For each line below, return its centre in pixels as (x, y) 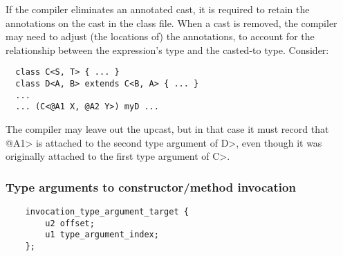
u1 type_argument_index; (102, 235)
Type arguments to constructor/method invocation (151, 186)
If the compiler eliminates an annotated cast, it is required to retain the (158, 9)
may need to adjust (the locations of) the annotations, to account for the (160, 36)
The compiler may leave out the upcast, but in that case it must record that (167, 129)
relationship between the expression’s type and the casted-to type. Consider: (167, 49)
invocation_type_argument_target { (107, 212)
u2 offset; (70, 223)
